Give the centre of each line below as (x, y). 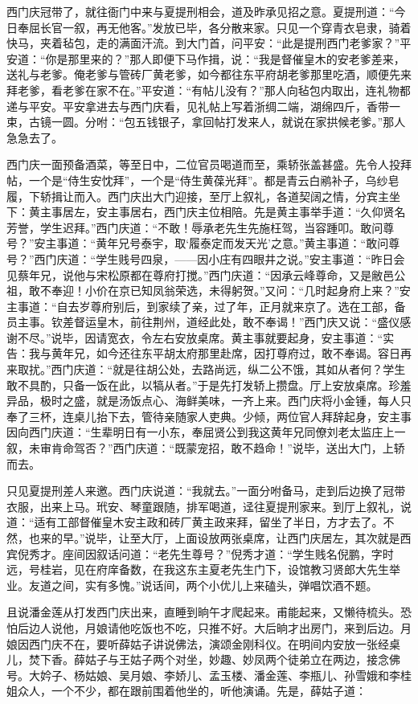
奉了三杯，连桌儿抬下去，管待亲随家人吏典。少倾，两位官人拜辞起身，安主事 (209, 416)
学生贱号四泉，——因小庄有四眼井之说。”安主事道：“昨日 (245, 258)
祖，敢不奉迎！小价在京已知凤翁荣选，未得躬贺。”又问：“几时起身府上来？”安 (209, 291)
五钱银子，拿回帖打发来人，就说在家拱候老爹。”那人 (270, 122)
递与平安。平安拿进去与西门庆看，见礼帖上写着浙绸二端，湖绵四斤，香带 (198, 106)
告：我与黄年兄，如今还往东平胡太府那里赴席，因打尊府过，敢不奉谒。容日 (203, 353)
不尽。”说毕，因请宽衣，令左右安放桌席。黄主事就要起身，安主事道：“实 (206, 337)
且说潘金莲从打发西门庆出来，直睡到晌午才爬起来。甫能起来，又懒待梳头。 (203, 612)
